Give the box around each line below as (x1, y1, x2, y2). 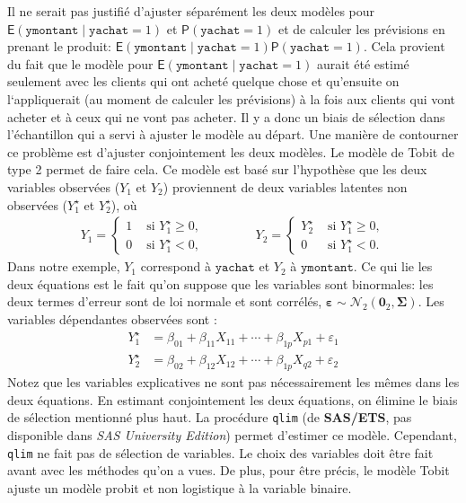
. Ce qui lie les (353, 257, 433, 276)
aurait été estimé (317, 54, 409, 73)
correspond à (140, 257, 212, 276)
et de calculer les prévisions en (277, 19, 445, 38)
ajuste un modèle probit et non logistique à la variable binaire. (7, 478, 352, 497)
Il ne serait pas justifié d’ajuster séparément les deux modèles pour (7, 2, 375, 20)
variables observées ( (7, 177, 120, 196)
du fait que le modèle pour (7, 54, 154, 73)
